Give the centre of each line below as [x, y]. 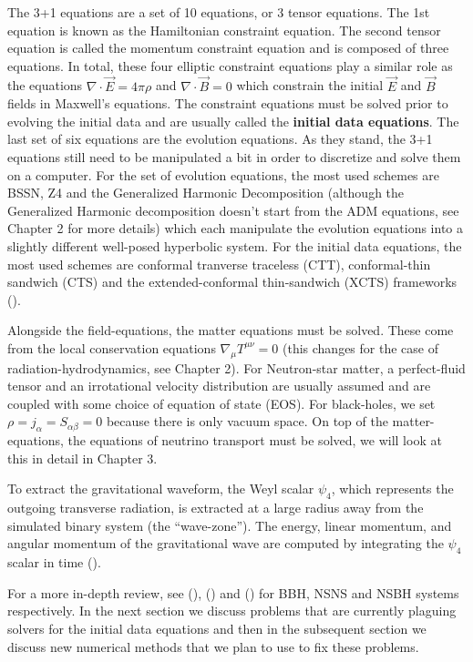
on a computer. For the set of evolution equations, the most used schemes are [223, 174]
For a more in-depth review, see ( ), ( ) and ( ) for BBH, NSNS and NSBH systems [233, 592]
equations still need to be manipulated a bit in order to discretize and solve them [234, 156]
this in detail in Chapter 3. [82, 458]
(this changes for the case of [360, 347]
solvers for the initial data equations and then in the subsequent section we [217, 629]
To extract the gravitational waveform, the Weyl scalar [161, 489]
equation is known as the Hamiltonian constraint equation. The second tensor [224, 30]
